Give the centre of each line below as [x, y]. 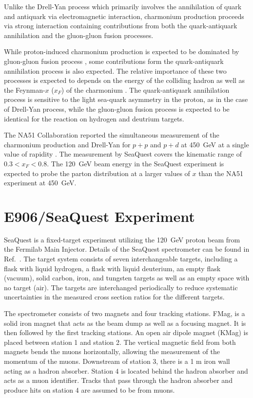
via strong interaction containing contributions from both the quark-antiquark [121, 26]
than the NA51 [221, 173]
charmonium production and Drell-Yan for [67, 144]
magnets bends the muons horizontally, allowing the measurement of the [112, 351]
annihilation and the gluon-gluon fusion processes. [79, 35]
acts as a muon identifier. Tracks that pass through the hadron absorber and [118, 380]
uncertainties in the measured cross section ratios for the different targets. [114, 297]
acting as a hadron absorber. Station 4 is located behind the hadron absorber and [126, 370]
